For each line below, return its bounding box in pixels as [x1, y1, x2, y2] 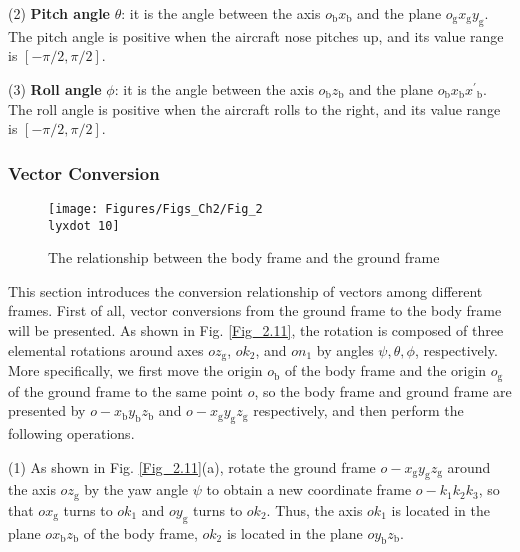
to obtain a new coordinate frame [206, 479, 412, 500]
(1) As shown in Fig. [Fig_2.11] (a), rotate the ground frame [8, 456, 376, 477]
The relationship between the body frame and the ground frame [48, 247, 440, 268]
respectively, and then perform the [253, 400, 464, 421]
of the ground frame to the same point [8, 380, 244, 401]
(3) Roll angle [8, 78, 102, 99]
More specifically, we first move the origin [8, 360, 263, 381]
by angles [316, 339, 374, 360]
